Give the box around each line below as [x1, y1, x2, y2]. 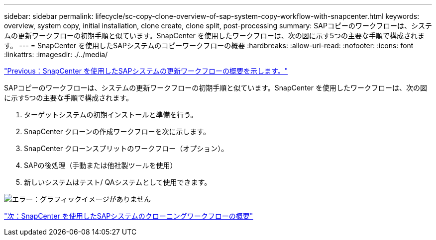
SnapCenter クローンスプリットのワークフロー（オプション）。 [24, 144, 228, 153]
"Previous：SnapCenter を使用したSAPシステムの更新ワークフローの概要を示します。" [4, 67, 288, 75]
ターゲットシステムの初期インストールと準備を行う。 [24, 110, 198, 119]
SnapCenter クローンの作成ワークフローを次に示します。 [24, 127, 211, 136]
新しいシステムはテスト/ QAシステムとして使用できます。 [24, 178, 212, 186]
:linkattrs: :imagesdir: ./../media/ [4, 50, 108, 59]
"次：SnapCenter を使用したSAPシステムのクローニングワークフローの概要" [4, 212, 253, 220]
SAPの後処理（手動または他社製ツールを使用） [24, 161, 177, 169]
